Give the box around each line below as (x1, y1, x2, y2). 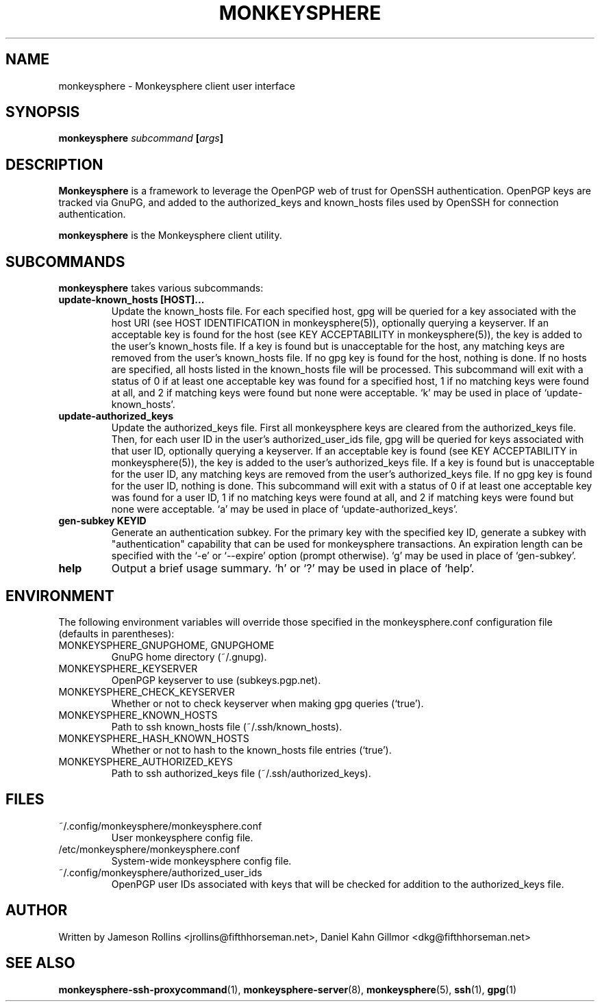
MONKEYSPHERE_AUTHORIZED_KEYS (58, 755, 233, 767)
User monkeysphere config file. (111, 831, 253, 843)
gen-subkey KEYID (58, 515, 147, 527)
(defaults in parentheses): (58, 627, 175, 639)
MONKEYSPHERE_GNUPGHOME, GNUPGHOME (58, 639, 275, 651)
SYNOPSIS (5, 103, 80, 121)
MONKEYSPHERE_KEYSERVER (58, 662, 198, 674)
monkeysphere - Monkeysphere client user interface (58, 79, 295, 92)
